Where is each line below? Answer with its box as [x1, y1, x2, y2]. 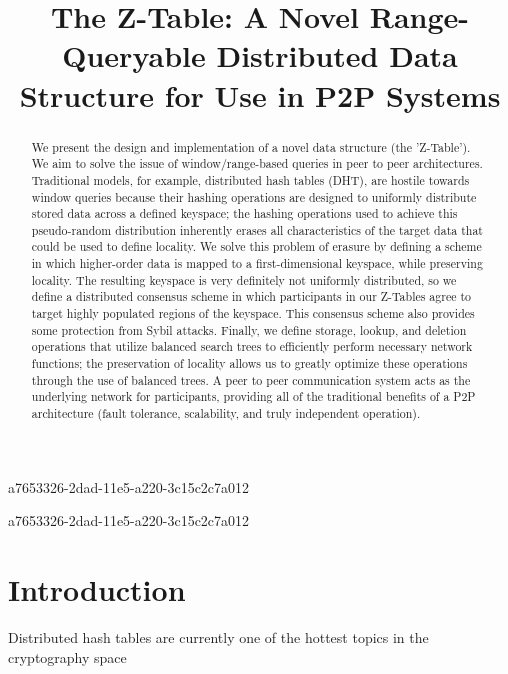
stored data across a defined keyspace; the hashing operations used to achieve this [31, 205, 458, 222]
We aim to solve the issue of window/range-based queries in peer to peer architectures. [31, 155, 483, 172]
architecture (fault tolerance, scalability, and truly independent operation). [31, 405, 421, 422]
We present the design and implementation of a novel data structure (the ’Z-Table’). [31, 138, 471, 155]
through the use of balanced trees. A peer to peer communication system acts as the [31, 371, 471, 388]
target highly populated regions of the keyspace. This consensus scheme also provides [31, 305, 475, 322]
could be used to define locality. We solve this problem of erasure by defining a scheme [31, 238, 482, 255]
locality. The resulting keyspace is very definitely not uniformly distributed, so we [31, 271, 457, 288]
